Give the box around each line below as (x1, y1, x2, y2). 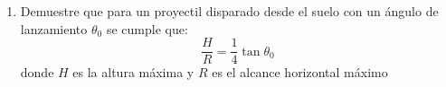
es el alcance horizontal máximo (212, 63, 388, 82)
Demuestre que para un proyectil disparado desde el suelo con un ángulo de (20, 2, 439, 20)
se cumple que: (106, 19, 188, 38)
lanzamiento (20, 19, 88, 38)
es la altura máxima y (72, 63, 195, 82)
